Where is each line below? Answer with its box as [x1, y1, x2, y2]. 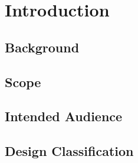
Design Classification [5, 142, 134, 160]
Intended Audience [5, 107, 123, 125]
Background [5, 38, 80, 56]
